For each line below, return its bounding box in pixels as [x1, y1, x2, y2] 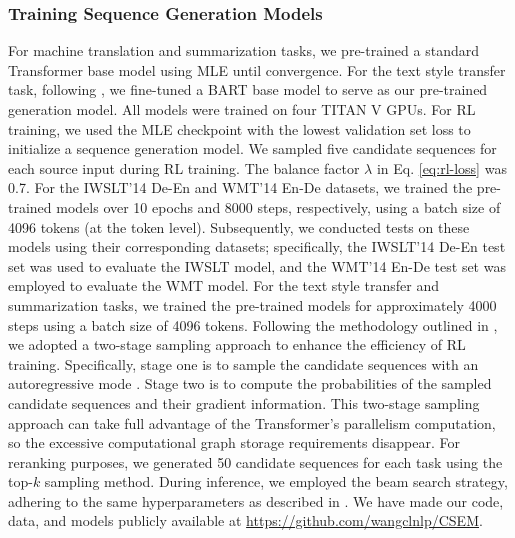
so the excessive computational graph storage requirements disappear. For [8, 432, 460, 453]
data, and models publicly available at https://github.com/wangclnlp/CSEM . [8, 510, 483, 531]
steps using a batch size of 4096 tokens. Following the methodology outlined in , [8, 314, 498, 335]
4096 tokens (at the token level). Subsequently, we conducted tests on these [8, 216, 470, 237]
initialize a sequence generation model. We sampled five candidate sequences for [8, 138, 497, 159]
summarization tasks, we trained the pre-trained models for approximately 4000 [8, 294, 497, 315]
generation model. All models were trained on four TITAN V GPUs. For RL [8, 99, 476, 119]
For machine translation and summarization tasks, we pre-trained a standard [8, 40, 480, 61]
